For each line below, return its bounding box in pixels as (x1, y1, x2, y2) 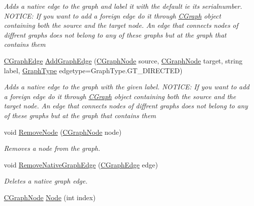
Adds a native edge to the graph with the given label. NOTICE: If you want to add (4, 82, 250, 92)
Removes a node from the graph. (4, 143, 100, 153)
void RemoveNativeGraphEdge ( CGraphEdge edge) (4, 159, 158, 169)
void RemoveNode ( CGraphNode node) (4, 126, 122, 137)
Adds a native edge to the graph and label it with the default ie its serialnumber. (4, 1, 242, 11)
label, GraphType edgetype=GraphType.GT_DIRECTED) (4, 65, 183, 75)
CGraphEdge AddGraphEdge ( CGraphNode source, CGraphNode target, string (4, 55, 243, 65)
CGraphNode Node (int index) (4, 192, 96, 202)
